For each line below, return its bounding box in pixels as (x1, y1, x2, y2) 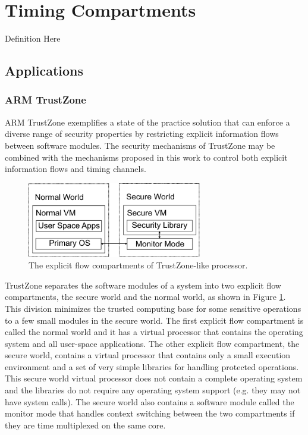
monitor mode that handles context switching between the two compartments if (5, 407, 295, 420)
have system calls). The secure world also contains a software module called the (5, 395, 294, 408)
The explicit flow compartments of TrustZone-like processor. (29, 259, 248, 271)
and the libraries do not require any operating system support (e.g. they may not (5, 384, 301, 396)
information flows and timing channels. (5, 162, 146, 175)
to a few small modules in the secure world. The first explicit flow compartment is (5, 314, 304, 326)
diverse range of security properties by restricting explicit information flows (5, 127, 279, 140)
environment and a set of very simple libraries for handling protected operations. (5, 360, 299, 373)
